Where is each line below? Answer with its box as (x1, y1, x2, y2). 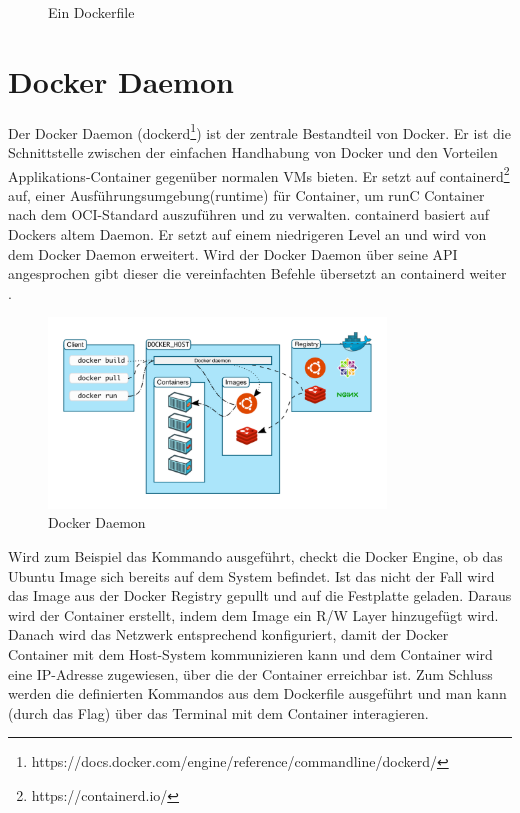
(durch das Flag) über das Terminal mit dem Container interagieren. (8, 702, 429, 723)
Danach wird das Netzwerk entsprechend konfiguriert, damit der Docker (8, 624, 449, 645)
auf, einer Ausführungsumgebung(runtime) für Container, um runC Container (8, 184, 485, 205)
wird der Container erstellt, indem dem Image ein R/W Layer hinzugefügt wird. (8, 604, 499, 625)
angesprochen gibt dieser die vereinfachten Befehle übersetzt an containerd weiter (8, 263, 507, 284)
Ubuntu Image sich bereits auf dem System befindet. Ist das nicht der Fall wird (8, 565, 495, 586)
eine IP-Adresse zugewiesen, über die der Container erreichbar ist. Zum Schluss (8, 663, 493, 684)
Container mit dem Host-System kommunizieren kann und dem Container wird (8, 643, 493, 664)
